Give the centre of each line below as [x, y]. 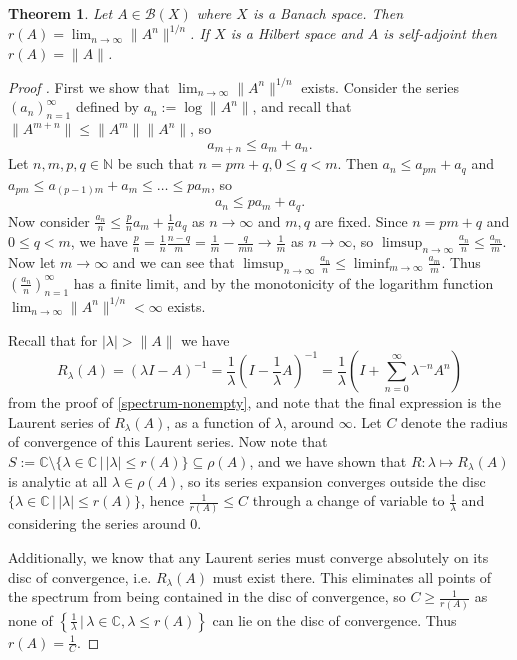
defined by [107, 106]
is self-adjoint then [440, 33]
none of [30, 619]
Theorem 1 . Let [60, 13]
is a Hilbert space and [296, 33]
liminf [371, 263]
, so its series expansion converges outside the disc [332, 480]
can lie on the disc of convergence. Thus [334, 619]
